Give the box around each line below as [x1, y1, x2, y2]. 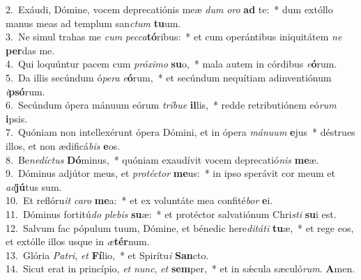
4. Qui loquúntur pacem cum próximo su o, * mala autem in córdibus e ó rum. [6, 56, 337, 71]
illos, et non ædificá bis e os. [6, 138, 121, 153]
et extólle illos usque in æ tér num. [6, 234, 150, 249]
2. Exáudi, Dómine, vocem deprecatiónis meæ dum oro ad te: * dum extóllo [6, 2, 333, 16]
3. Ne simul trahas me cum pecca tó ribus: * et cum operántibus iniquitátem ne [6, 29, 342, 44]
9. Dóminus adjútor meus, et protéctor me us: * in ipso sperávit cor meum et [6, 166, 335, 180]
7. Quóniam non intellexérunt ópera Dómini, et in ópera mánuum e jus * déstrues [6, 125, 355, 139]
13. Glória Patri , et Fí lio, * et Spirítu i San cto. [6, 247, 209, 262]
